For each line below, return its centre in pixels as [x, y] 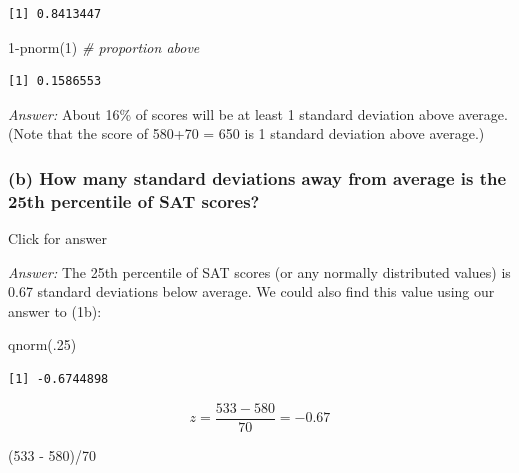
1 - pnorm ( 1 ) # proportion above [104, 46]
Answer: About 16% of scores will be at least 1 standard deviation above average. [258, 113]
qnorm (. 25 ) [42, 344]
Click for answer [57, 238]
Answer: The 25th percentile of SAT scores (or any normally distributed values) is [259, 271]
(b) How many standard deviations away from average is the [257, 177]
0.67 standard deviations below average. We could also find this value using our [251, 291]
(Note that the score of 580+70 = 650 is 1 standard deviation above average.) [246, 133]
